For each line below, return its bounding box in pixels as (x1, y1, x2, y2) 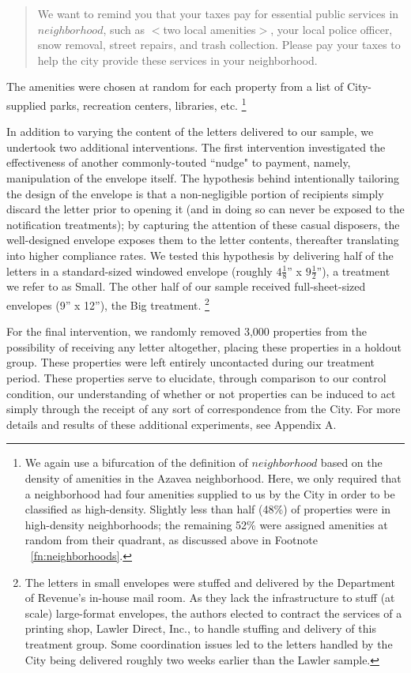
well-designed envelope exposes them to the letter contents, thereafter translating (6, 231, 399, 248)
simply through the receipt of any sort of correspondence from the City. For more (6, 400, 401, 417)
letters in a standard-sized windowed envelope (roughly (6, 262, 273, 279)
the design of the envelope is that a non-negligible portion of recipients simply (6, 185, 384, 201)
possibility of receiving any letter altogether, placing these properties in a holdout (6, 338, 402, 355)
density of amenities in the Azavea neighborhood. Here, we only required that (25, 469, 402, 486)
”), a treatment (316, 262, 390, 279)
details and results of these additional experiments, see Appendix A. (6, 415, 337, 432)
